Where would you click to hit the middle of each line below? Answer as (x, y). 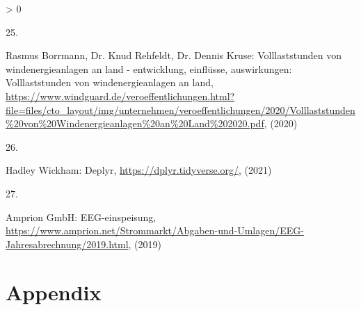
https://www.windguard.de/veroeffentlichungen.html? (120, 96)
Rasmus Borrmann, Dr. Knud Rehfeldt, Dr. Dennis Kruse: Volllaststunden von (174, 55)
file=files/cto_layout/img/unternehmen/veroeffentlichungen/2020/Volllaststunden (180, 109)
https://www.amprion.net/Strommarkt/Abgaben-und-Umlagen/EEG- (155, 230)
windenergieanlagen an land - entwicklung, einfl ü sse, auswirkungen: (149, 68)
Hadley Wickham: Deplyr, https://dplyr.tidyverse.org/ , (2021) (139, 170)
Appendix (54, 292)
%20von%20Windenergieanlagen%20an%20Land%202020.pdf (135, 123)
